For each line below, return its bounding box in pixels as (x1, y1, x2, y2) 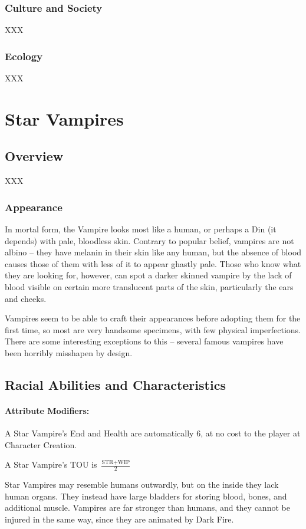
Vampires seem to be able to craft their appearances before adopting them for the (5, 312, 301, 324)
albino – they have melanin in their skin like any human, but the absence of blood (5, 246, 302, 258)
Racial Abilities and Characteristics (5, 375, 226, 393)
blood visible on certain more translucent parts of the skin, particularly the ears (5, 280, 294, 293)
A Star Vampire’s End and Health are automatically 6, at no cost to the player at (5, 427, 301, 439)
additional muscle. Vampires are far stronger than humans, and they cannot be (5, 501, 290, 514)
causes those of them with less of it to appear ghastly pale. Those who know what (5, 257, 301, 270)
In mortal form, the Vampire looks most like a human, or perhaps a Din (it (5, 223, 277, 235)
